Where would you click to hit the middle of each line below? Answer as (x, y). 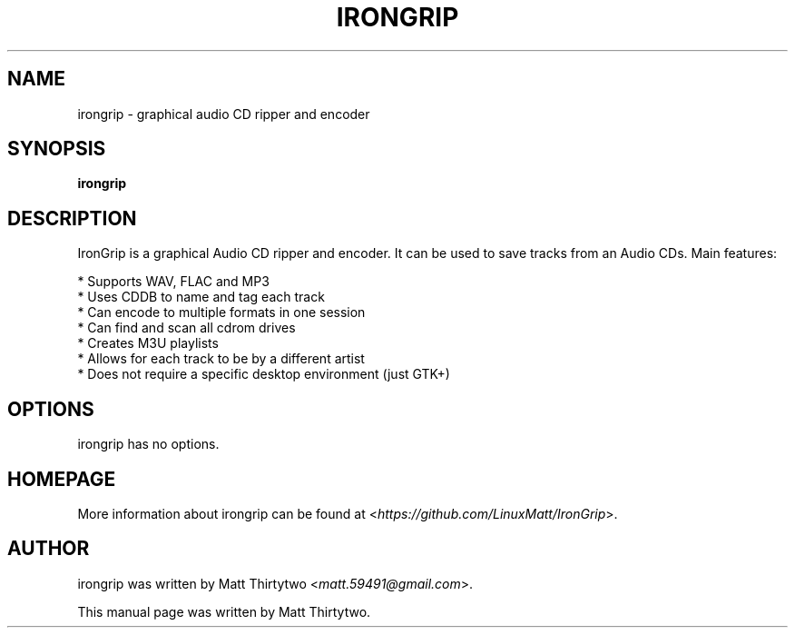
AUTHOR (49, 549)
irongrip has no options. (148, 444)
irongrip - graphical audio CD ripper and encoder (224, 114)
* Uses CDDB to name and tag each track (201, 297)
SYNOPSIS (57, 149)
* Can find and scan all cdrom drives (186, 328)
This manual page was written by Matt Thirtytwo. (224, 611)
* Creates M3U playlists (148, 343)
